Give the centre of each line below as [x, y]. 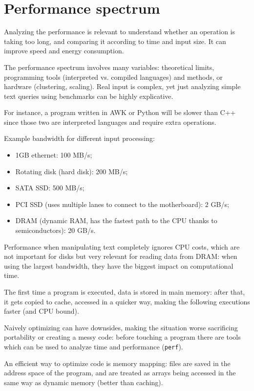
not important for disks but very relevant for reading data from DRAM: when [121, 256]
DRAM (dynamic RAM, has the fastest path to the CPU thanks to [116, 220]
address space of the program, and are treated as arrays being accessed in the [120, 373]
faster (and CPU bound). [42, 311]
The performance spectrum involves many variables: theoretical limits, [109, 67]
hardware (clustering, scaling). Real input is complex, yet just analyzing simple [122, 86]
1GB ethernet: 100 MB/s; [54, 155]
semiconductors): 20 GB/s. [55, 230]
